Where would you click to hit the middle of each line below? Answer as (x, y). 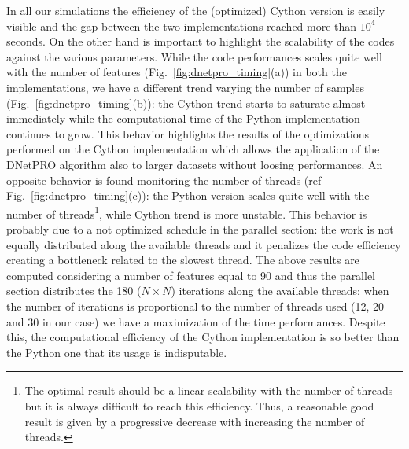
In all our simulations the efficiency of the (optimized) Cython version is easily (196, 10)
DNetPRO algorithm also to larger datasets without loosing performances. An (195, 164)
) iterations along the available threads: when (280, 291)
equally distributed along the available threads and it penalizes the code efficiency (204, 244)
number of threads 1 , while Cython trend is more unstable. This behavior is (187, 212)
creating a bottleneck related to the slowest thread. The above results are (183, 260)
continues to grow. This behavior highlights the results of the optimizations (188, 133)
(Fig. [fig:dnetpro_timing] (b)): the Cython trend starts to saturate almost (186, 103)
